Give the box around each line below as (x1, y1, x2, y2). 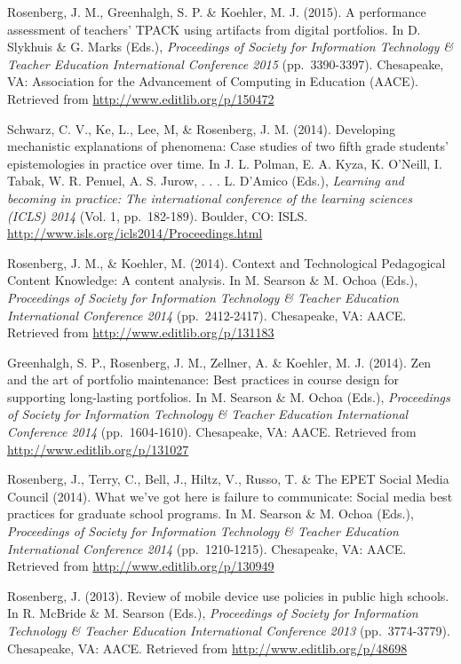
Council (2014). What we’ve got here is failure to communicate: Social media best (7, 486, 453, 505)
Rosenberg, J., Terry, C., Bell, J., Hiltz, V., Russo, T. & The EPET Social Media (7, 470, 449, 488)
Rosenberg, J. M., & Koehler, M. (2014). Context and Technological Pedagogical (7, 253, 446, 272)
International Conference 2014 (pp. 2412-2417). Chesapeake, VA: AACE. (7, 305, 407, 324)
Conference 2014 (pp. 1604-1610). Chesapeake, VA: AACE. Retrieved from (7, 423, 417, 441)
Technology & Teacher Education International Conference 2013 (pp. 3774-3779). (7, 621, 450, 639)
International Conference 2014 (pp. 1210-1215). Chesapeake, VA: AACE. (7, 539, 407, 557)
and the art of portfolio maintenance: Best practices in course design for (7, 370, 399, 389)
